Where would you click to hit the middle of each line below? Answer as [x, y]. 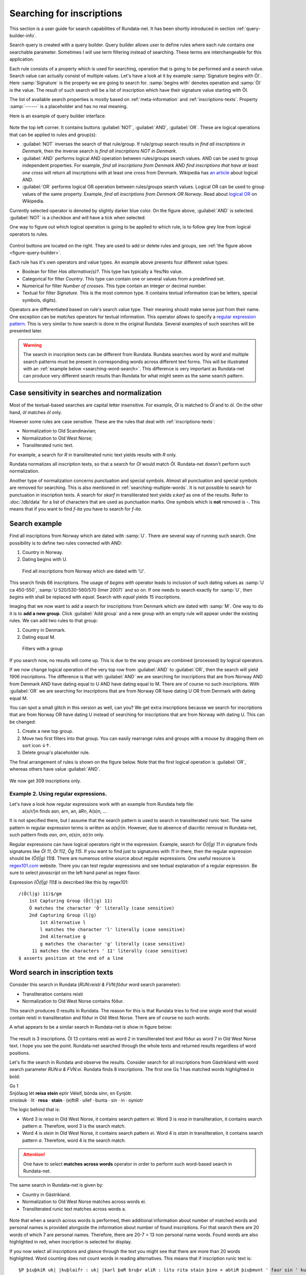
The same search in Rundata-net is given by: [57, 1185]
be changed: [23, 722]
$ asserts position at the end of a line [71, 958]
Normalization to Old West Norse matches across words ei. [84, 1202]
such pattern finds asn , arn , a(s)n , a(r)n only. [57, 835]
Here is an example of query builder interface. [58, 116]
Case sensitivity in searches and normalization [85, 393]
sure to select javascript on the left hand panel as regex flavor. [75, 873]
